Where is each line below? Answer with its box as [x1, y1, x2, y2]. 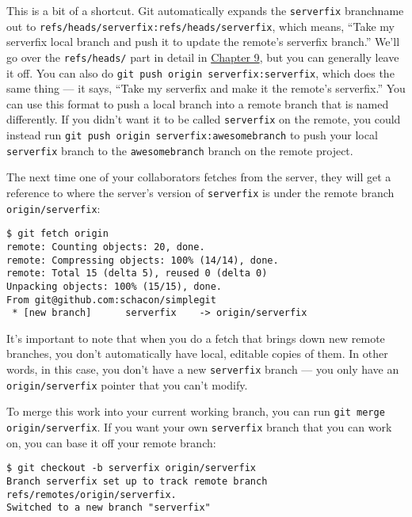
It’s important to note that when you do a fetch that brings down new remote [6, 329, 385, 346]
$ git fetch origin [6, 228, 109, 240]
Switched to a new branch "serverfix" [6, 502, 211, 514]
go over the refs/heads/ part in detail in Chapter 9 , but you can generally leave [6, 48, 399, 65]
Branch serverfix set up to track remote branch [6, 475, 268, 487]
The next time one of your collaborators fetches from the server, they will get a [6, 169, 391, 185]
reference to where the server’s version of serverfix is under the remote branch [6, 184, 395, 200]
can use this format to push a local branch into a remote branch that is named [6, 95, 389, 112]
